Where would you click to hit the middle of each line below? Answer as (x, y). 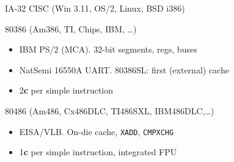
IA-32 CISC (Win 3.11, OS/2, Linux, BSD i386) (95, 8)
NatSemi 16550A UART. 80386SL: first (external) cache (124, 69)
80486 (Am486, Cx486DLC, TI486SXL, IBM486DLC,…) (110, 110)
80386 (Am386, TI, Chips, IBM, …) (71, 28)
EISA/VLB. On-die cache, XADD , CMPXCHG (97, 131)
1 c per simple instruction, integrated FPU (98, 152)
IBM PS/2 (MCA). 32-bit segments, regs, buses (108, 49)
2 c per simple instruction (66, 90)
